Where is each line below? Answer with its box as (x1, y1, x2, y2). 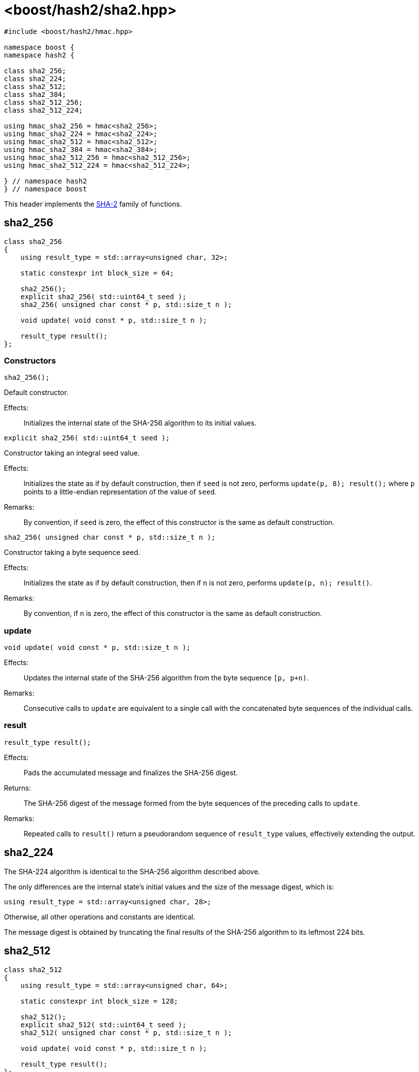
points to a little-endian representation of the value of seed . (24, 488, 217, 496)
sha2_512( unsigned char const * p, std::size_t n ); (20, 1028, 232, 1037)
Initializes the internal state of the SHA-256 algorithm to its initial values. (24, 419, 257, 428)
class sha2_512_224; (4, 106, 83, 114)
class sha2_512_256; (4, 98, 83, 106)
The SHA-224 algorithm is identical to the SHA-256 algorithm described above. (4, 867, 260, 876)
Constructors (4, 355, 56, 366)
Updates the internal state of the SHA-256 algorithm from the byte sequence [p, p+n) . (24, 674, 309, 682)
